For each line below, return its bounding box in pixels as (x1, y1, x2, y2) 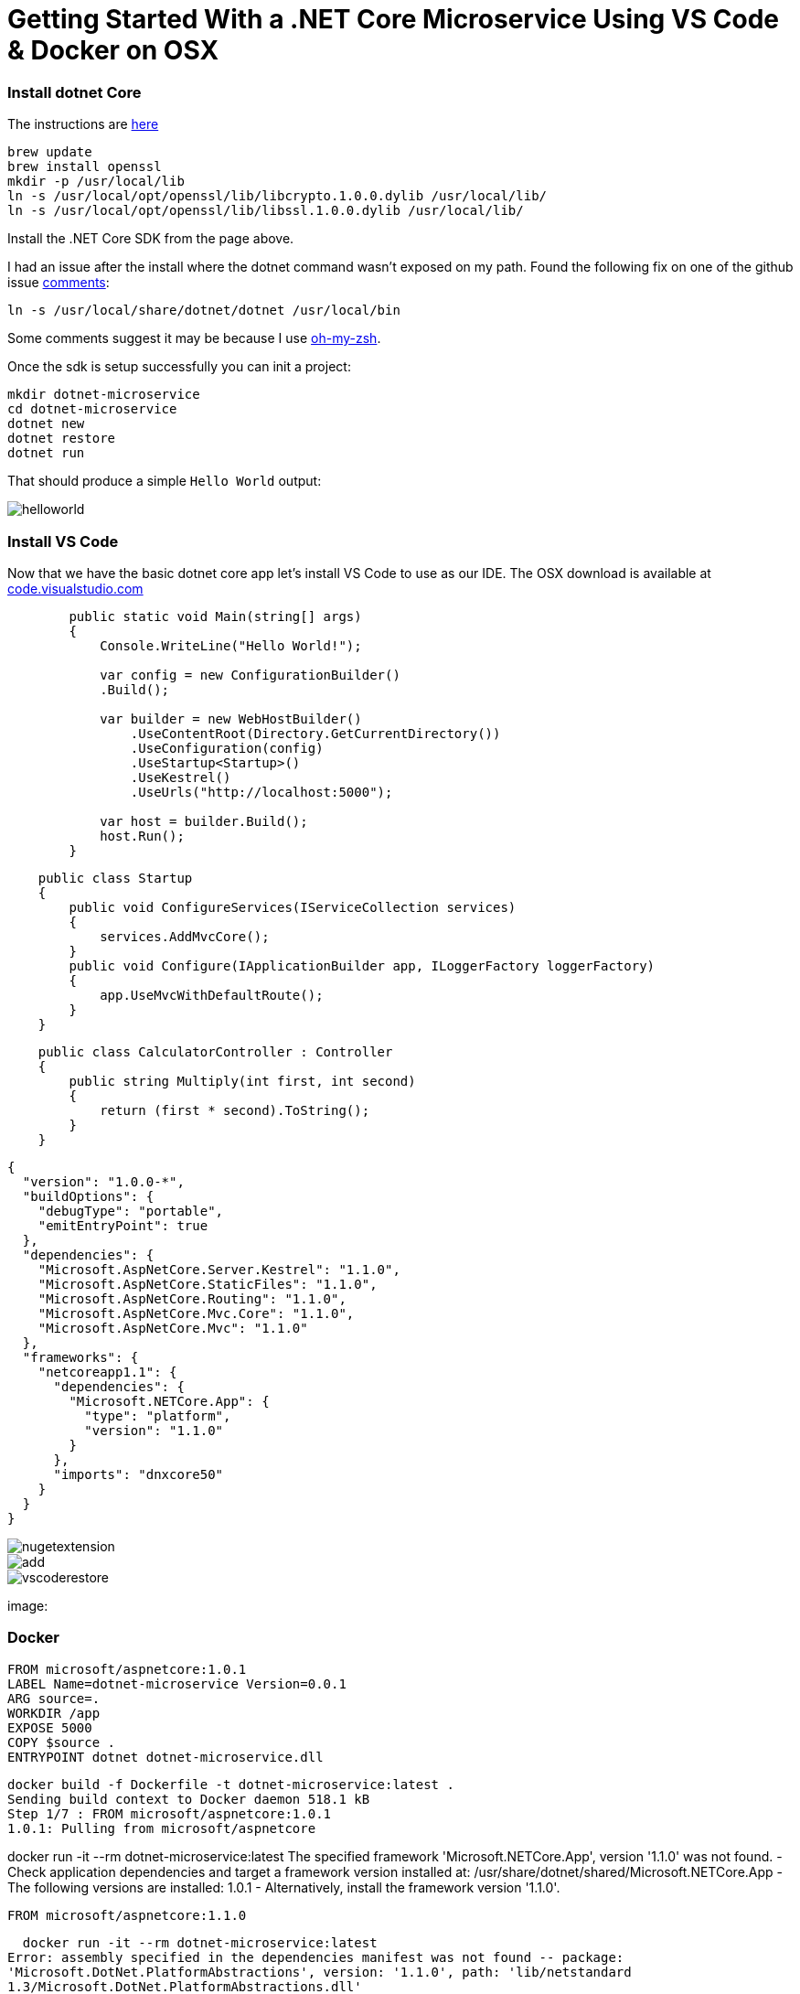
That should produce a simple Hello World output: (7, 473, 322, 489)
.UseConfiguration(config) (130, 740, 324, 756)
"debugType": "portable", (37, 1203, 224, 1218)
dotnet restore (7, 431, 116, 446)
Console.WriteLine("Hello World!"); (100, 638, 362, 653)
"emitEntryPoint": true (37, 1217, 208, 1233)
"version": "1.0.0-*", (22, 1174, 185, 1189)
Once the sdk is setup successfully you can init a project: (7, 359, 351, 375)
